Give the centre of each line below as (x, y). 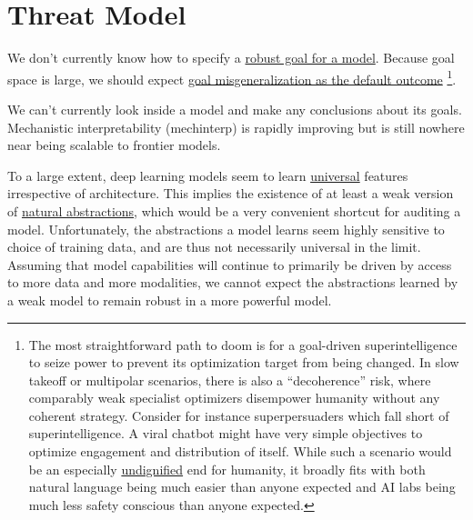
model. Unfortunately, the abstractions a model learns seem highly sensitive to (226, 229)
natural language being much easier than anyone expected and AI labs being (242, 487)
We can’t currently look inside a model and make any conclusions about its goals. (235, 109)
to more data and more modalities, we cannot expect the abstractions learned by (233, 282)
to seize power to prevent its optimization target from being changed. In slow (244, 362)
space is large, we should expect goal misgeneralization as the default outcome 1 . (232, 77)
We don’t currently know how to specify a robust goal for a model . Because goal (231, 58)
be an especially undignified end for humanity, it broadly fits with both (227, 469)
